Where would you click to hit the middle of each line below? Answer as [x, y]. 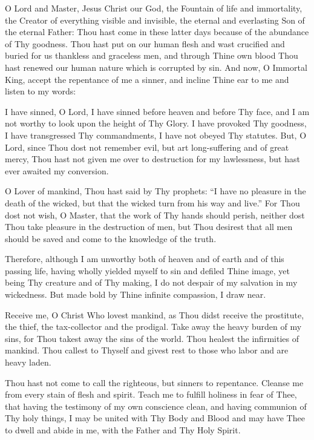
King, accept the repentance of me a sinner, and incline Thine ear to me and [147, 79]
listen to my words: [41, 91]
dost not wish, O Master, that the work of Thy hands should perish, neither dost [155, 215]
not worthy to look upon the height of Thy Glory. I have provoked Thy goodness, [156, 123]
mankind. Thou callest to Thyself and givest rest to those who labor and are [147, 350]
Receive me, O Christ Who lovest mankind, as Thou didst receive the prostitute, [155, 314]
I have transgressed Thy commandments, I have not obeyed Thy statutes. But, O [156, 135]
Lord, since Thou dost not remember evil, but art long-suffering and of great [147, 147]
